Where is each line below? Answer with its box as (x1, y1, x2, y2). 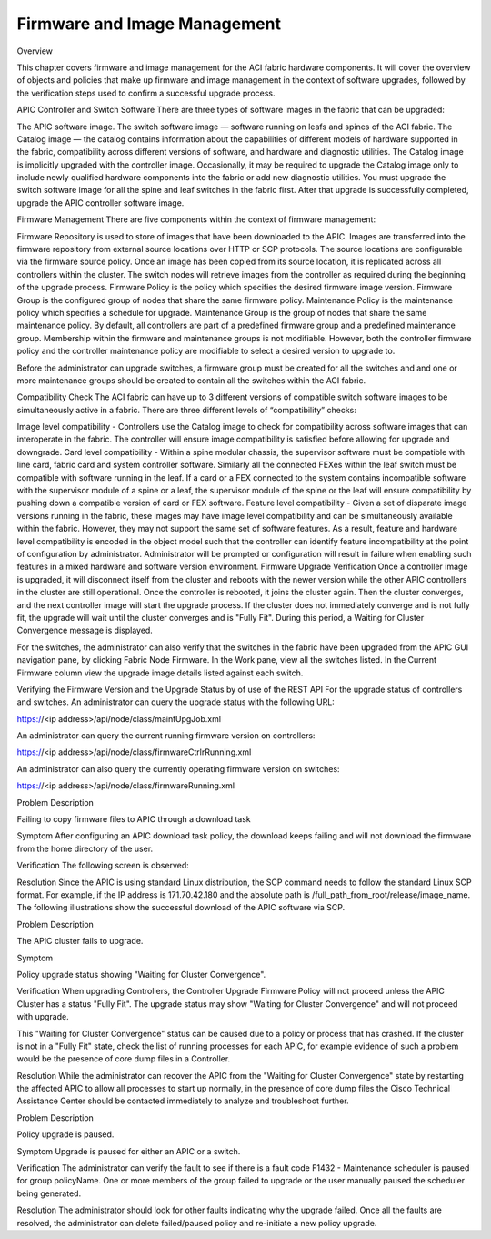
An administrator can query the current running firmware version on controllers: (16, 730, 316, 741)
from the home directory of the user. (16, 843, 154, 854)
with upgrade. (16, 1011, 69, 1022)
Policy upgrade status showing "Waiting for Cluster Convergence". (16, 969, 266, 980)
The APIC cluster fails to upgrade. (16, 936, 144, 947)
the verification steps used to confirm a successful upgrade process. (16, 87, 276, 98)
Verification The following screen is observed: (16, 860, 190, 871)
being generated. (16, 1188, 82, 1199)
